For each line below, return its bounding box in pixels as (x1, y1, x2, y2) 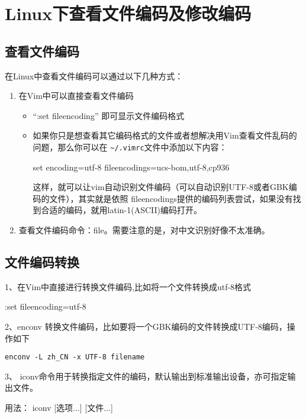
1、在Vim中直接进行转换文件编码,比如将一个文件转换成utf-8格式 (5, 280, 252, 292)
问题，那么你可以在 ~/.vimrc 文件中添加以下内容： (33, 140, 227, 153)
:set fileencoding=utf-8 (5, 300, 86, 313)
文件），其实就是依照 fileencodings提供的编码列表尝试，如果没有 (49, 192, 293, 204)
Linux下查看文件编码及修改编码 (5, 1, 252, 25)
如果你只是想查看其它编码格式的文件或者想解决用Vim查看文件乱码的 (33, 129, 297, 142)
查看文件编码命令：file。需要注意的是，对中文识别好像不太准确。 (18, 223, 270, 236)
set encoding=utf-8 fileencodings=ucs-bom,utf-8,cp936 (33, 160, 230, 173)
